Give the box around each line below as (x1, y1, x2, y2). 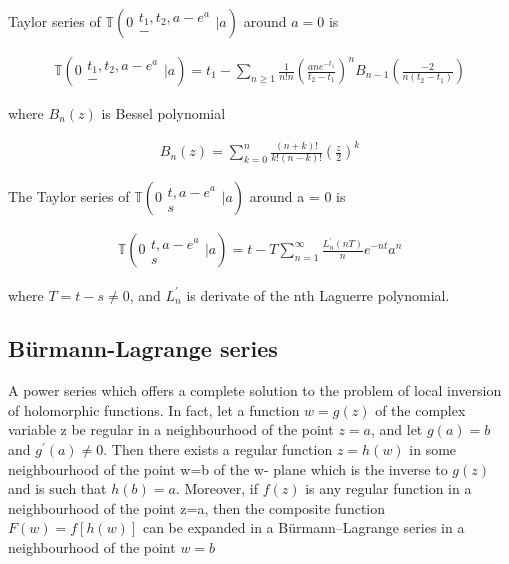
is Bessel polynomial (101, 103, 226, 124)
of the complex (375, 399, 466, 420)
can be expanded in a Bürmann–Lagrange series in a (142, 517, 465, 538)
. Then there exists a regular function (103, 439, 333, 460)
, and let (370, 419, 423, 440)
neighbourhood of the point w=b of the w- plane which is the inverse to (8, 458, 448, 479)
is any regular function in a (305, 478, 472, 499)
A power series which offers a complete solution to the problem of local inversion (8, 380, 502, 401)
